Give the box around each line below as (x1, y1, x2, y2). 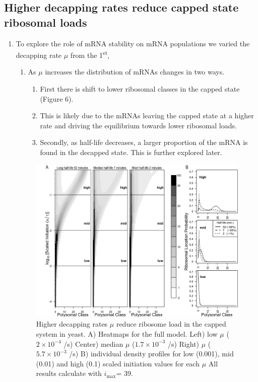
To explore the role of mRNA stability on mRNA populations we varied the (16, 38, 250, 48)
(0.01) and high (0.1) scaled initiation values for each (36, 358, 200, 368)
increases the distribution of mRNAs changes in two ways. (45, 66, 225, 77)
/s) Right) (167, 338, 200, 349)
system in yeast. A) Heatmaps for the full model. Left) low (36, 329, 218, 339)
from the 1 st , (70, 48, 110, 60)
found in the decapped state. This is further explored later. (40, 147, 222, 157)
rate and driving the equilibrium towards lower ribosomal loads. (40, 120, 237, 130)
